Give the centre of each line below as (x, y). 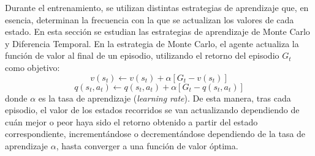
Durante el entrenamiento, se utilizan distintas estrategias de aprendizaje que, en (157, 7)
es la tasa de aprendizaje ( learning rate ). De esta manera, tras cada (165, 98)
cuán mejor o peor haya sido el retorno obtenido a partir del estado (131, 121)
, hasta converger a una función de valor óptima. (147, 145)
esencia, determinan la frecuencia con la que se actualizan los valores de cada (150, 19)
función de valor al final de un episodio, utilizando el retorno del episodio (142, 55)
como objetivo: (32, 67)
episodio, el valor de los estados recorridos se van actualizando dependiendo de (152, 110)
